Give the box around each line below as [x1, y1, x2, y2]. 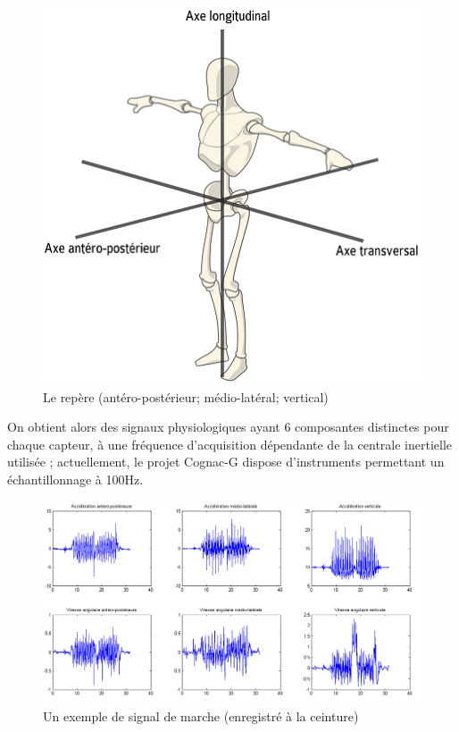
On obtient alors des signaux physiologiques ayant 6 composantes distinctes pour [7, 417, 449, 436]
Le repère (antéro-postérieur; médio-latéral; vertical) [43, 387, 329, 406]
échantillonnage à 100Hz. [7, 469, 144, 488]
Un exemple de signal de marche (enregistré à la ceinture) [43, 707, 359, 726]
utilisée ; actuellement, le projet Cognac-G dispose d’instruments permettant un [7, 452, 445, 471]
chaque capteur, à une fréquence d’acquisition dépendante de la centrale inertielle [7, 434, 453, 453]
